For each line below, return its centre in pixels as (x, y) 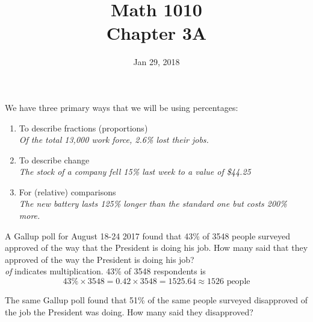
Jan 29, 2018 (156, 62)
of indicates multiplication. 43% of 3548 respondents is (105, 271)
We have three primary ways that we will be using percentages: (122, 107)
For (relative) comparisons (67, 191)
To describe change (54, 159)
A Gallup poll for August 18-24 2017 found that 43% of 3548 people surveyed (148, 235)
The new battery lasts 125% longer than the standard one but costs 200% (153, 204)
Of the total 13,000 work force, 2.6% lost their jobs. (114, 140)
